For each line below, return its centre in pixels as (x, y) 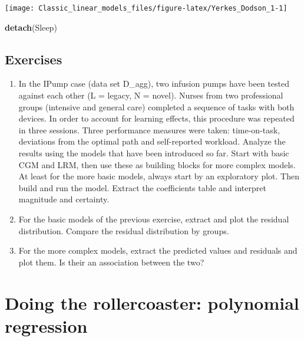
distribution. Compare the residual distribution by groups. (124, 230)
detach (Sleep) (31, 27)
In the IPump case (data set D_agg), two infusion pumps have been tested (154, 83)
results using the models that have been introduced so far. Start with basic (154, 153)
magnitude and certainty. (64, 199)
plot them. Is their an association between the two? (111, 262)
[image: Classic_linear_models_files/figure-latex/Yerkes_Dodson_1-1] (146, 8)
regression (46, 325)
